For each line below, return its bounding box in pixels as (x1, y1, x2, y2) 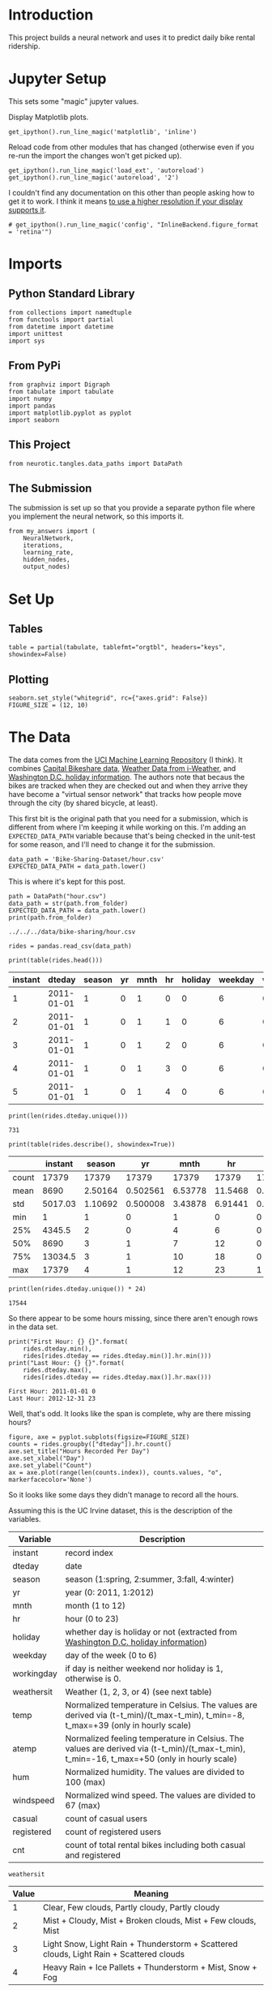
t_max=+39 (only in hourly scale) (65, 1720, 192, 1731)
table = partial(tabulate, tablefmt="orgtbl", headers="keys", (8, 644, 227, 652)
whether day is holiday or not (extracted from (65, 1626, 237, 1638)
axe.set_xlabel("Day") (8, 1454, 85, 1462)
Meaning (133, 1889, 169, 1900)
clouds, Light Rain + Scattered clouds (43, 1949, 185, 1960)
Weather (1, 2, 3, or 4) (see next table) (65, 1686, 213, 1698)
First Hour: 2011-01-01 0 (8, 1388, 96, 1396)
